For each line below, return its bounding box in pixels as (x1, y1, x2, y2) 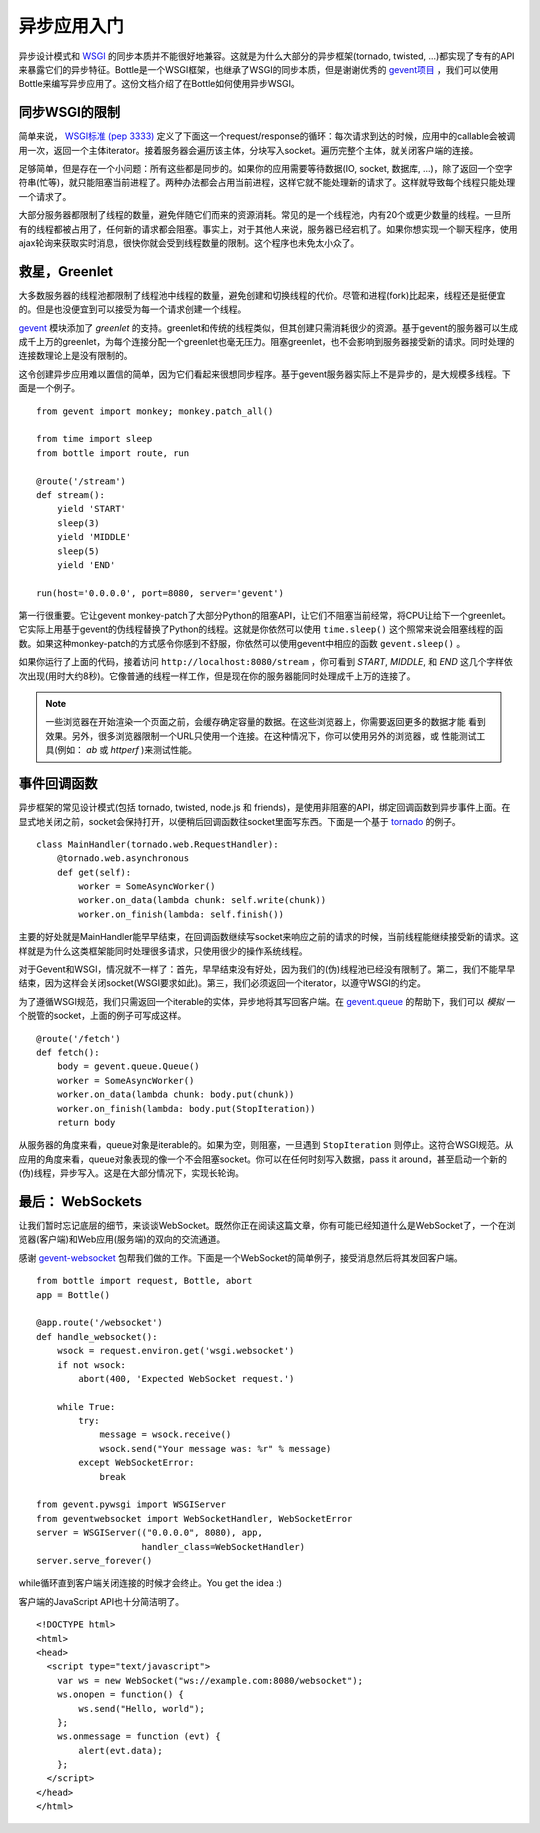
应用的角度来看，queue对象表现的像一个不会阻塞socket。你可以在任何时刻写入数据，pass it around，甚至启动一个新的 (18, 1153, 507, 1165)
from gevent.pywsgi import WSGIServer (36, 1499, 227, 1510)
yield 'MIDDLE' (56, 531, 132, 543)
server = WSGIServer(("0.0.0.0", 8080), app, (36, 1527, 264, 1539)
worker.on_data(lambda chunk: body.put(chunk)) (56, 1089, 295, 1100)
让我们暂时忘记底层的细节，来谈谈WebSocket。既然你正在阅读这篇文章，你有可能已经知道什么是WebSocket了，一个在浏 (18, 1220, 516, 1231)
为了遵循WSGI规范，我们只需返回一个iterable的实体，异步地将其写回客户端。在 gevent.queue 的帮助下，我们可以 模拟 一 (18, 995, 516, 1007)
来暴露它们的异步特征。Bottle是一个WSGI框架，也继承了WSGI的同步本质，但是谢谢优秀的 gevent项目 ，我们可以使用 (18, 63, 499, 75)
